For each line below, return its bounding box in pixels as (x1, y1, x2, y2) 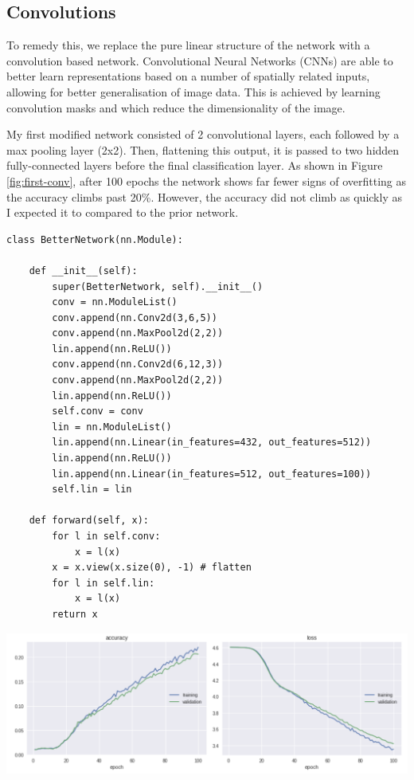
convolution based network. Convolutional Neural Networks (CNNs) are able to (6, 52, 393, 69)
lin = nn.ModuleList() (52, 421, 172, 433)
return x (52, 608, 98, 620)
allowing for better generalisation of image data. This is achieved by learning (6, 83, 381, 100)
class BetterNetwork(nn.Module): (6, 233, 183, 245)
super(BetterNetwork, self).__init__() (52, 280, 264, 292)
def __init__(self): (29, 265, 138, 276)
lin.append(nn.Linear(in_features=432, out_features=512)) (52, 437, 372, 449)
